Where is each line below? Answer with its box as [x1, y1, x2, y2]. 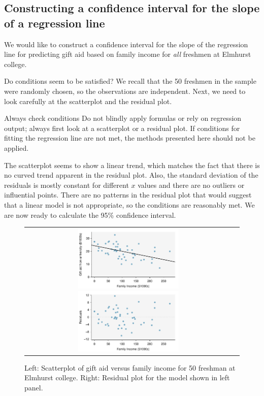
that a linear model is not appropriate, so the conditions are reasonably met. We [4, 199, 255, 210]
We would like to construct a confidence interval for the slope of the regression [4, 39, 248, 49]
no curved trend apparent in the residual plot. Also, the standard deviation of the [4, 170, 258, 180]
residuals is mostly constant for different [4, 179, 129, 190]
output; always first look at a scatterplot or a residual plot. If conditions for [4, 122, 240, 133]
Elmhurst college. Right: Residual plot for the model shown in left [24, 372, 230, 383]
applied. [4, 142, 29, 153]
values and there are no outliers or [138, 179, 245, 190]
